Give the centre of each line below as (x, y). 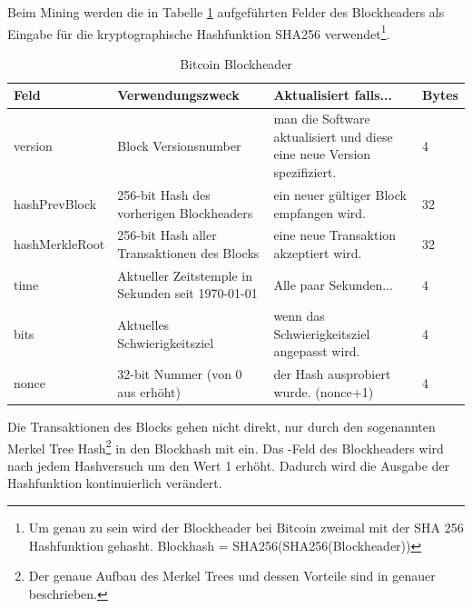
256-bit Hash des (164, 194)
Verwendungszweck (178, 95)
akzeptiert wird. (318, 252)
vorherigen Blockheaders (185, 212)
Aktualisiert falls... (333, 95)
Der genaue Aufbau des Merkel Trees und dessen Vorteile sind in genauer (232, 576)
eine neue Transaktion (335, 235)
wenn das (299, 316)
